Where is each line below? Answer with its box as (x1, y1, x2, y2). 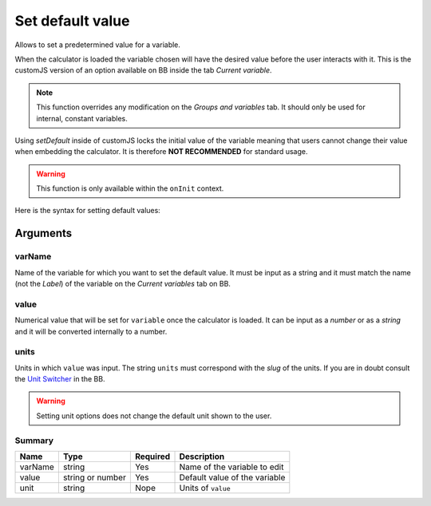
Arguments (14, 227, 73, 240)
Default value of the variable (179, 472, 286, 483)
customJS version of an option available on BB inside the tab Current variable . (14, 65, 272, 75)
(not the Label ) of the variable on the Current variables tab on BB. (14, 279, 231, 288)
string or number (62, 472, 127, 483)
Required (134, 451, 171, 462)
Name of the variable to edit (179, 461, 284, 472)
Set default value (14, 12, 130, 30)
